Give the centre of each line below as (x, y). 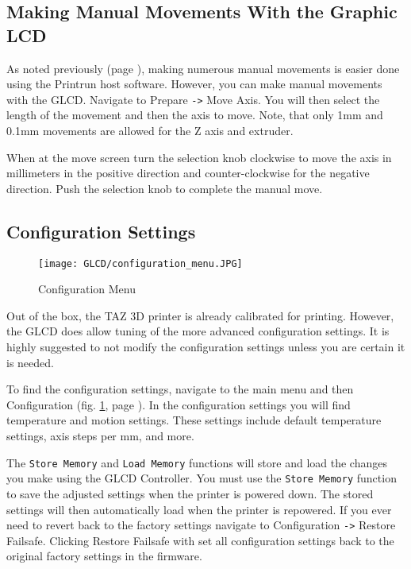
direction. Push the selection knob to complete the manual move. (165, 188)
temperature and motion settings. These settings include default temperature (194, 420)
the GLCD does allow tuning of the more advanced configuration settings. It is (198, 331)
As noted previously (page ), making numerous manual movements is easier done (203, 68)
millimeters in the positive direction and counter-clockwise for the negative (188, 173)
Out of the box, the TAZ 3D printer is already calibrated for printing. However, (200, 315)
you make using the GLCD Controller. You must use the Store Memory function (202, 478)
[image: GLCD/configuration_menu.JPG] (140, 263)
